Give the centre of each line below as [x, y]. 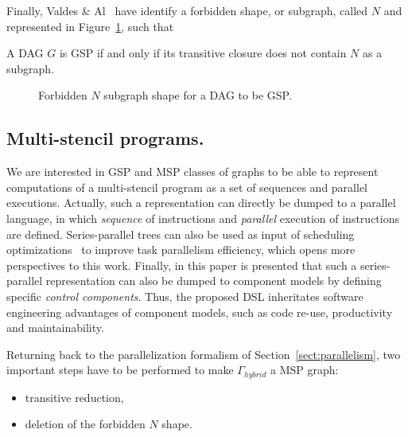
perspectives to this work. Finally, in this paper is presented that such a [182, 265]
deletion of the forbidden [85, 424]
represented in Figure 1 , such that [90, 26]
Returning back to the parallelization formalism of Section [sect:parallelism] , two [204, 354]
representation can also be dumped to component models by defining [214, 281]
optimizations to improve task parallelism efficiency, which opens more [181, 250]
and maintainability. [55, 328]
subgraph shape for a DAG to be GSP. [198, 95]
